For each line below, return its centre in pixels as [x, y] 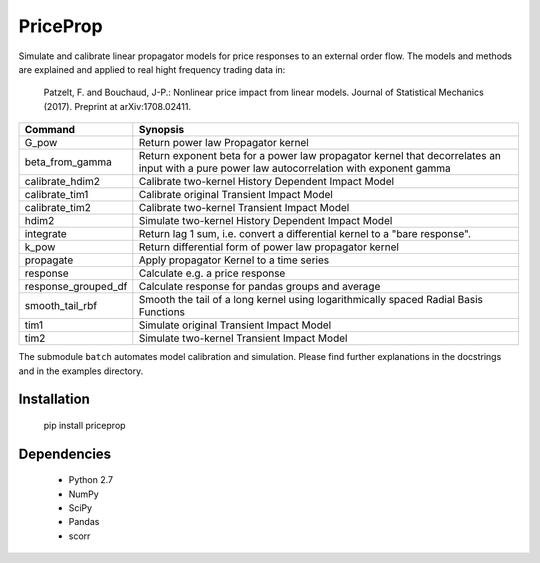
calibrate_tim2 [58, 208]
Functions [161, 312]
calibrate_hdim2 [62, 182]
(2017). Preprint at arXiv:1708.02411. [117, 106]
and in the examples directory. [81, 371]
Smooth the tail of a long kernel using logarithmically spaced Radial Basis [311, 300]
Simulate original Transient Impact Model [235, 325]
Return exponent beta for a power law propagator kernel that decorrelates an [320, 156]
